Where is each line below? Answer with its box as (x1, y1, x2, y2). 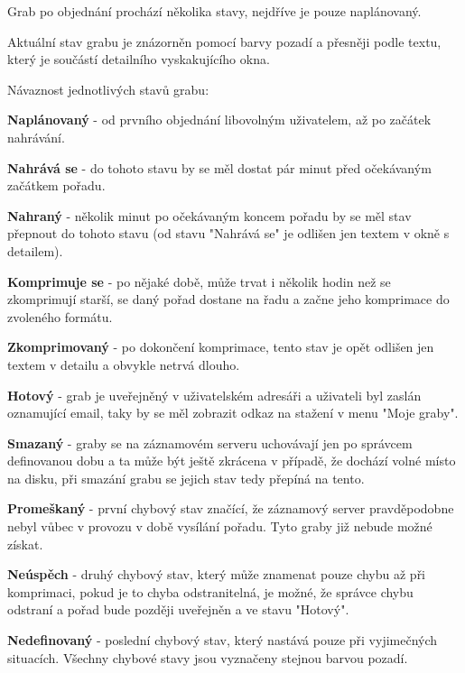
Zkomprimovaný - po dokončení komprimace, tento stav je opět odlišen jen (7, 337, 434, 356)
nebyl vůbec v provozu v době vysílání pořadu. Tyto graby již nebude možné (7, 517, 432, 536)
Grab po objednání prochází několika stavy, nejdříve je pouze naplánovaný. (7, 2, 422, 20)
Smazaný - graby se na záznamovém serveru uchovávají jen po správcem (7, 433, 413, 452)
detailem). (7, 241, 63, 260)
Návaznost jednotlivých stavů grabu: (7, 79, 209, 98)
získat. (7, 534, 43, 553)
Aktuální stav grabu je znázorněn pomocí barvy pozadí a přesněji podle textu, (7, 32, 442, 51)
